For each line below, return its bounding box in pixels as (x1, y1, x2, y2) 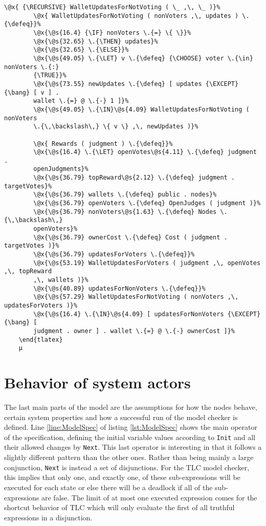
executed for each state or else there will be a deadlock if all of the (4, 481, 213, 492)
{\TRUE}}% (33, 72, 66, 79)
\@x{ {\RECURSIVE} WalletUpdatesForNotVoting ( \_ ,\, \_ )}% (4, 4, 220, 11)
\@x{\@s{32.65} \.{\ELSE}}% (33, 46, 129, 54)
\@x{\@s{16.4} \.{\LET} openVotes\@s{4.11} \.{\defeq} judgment (33, 148, 257, 156)
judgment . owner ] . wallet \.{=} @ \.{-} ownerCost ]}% (33, 327, 235, 335)
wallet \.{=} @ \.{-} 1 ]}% (33, 97, 129, 105)
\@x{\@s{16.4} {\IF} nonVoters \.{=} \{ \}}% (33, 29, 191, 36)
